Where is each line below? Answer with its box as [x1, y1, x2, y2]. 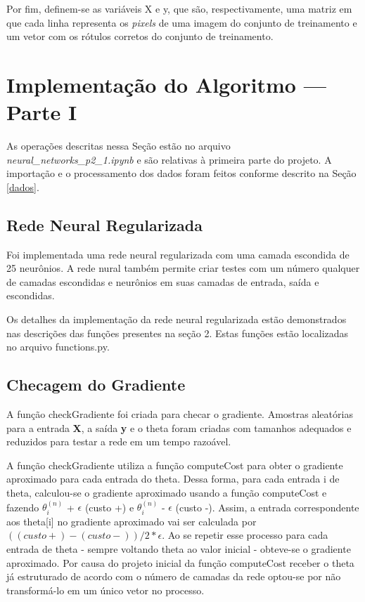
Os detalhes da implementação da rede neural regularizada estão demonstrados [6, 312, 347, 327]
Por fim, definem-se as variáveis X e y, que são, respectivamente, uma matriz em [6, 1, 352, 15]
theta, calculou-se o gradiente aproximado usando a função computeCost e [6, 485, 327, 499]
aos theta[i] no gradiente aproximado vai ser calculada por [6, 513, 257, 528]
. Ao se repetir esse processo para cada [162, 528, 328, 542]
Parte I [6, 98, 77, 126]
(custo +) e [84, 499, 134, 514]
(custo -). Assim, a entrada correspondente [175, 499, 359, 514]
